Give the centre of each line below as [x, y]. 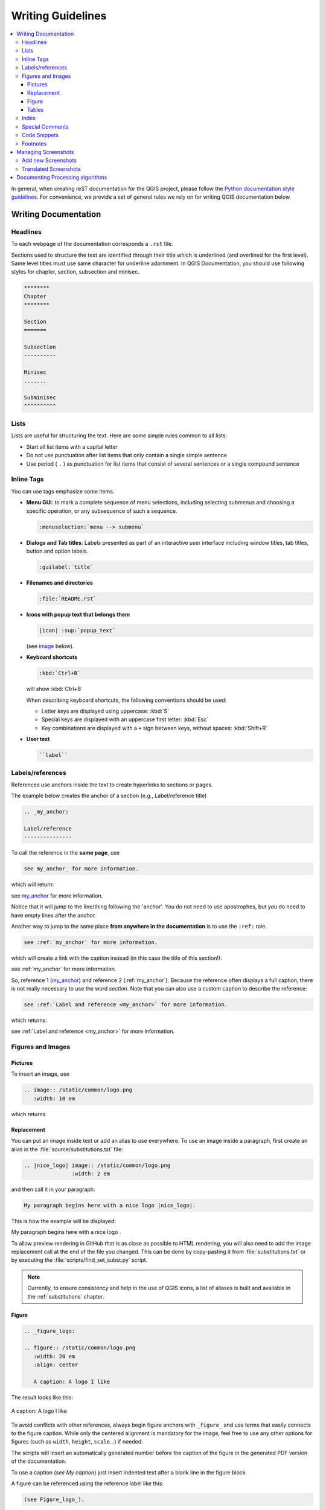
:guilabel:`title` [66, 567]
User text [38, 739]
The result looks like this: [42, 1397]
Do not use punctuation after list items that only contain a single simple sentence [127, 455]
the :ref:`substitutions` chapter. [66, 1296]
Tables [36, 110]
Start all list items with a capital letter [72, 446]
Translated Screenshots [51, 169]
